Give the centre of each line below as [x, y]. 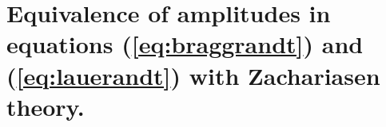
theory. [46, 106]
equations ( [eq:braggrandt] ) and [185, 44]
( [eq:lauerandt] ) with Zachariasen [193, 75]
